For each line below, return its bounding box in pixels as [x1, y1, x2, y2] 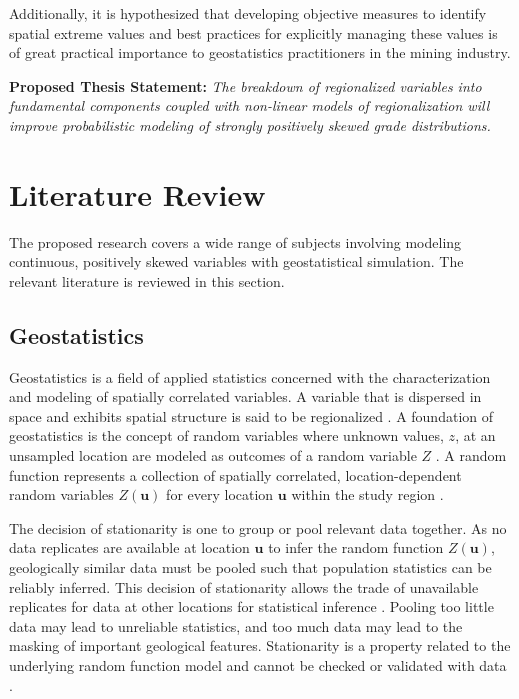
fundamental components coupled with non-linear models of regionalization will [9, 95, 490, 116]
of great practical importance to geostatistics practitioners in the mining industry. [9, 42, 511, 63]
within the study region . [291, 484, 444, 505]
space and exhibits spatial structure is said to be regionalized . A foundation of [9, 405, 493, 426]
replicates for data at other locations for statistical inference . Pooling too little [9, 596, 494, 617]
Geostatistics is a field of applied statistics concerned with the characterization [9, 366, 491, 387]
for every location [166, 484, 274, 505]
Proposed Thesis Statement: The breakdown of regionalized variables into [9, 75, 482, 96]
